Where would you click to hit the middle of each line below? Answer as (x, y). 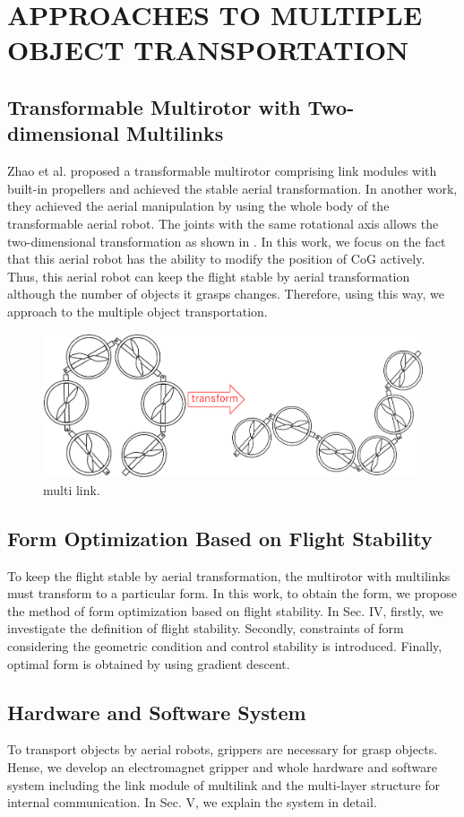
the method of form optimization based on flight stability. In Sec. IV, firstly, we (225, 610)
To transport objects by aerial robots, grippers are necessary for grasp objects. (223, 749)
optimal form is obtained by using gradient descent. (149, 663)
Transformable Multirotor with (154, 106)
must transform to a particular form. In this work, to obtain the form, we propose (232, 593)
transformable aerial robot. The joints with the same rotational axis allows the (223, 223)
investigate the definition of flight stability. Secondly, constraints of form (206, 628)
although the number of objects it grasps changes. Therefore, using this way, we (226, 294)
